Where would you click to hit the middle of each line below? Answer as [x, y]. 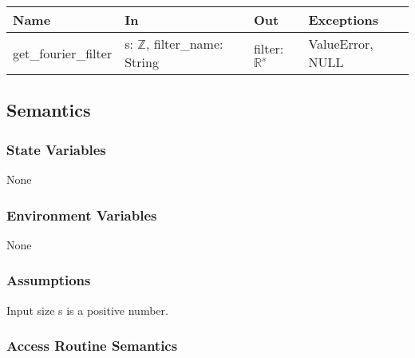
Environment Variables [82, 215]
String [142, 62]
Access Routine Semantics [92, 346]
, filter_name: [184, 44]
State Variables [56, 149]
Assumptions [49, 280]
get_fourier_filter [63, 53]
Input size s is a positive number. [87, 310]
